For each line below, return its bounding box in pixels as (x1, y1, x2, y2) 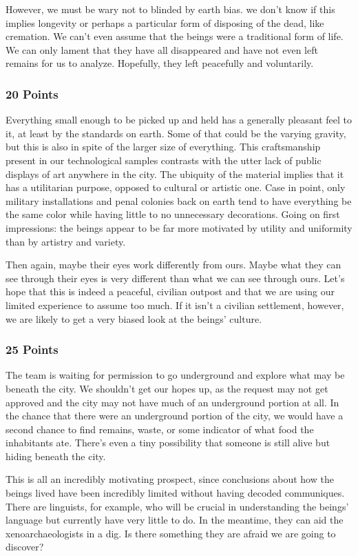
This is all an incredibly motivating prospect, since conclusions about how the (6, 472, 334, 486)
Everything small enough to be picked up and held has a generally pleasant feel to (6, 112, 352, 127)
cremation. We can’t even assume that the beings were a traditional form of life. (6, 29, 344, 43)
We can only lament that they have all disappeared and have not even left (6, 42, 318, 57)
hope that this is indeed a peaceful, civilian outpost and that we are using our (6, 284, 335, 299)
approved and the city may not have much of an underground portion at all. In (6, 395, 339, 409)
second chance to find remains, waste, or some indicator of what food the (6, 421, 314, 436)
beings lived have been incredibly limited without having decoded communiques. (6, 486, 345, 500)
